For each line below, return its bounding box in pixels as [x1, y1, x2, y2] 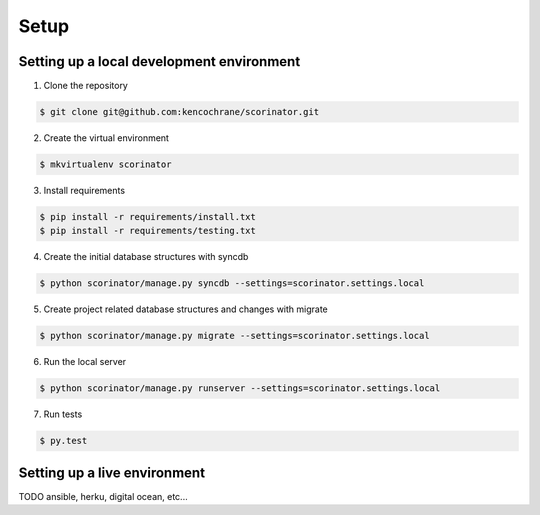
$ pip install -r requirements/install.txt [39, 211, 257, 222]
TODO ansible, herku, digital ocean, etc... [18, 490, 189, 502]
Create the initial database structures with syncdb [43, 251, 249, 263]
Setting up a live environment [18, 464, 205, 481]
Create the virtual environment [43, 132, 170, 144]
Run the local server [43, 356, 127, 368]
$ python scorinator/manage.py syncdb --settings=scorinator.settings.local [39, 278, 425, 289]
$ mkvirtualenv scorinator [39, 159, 172, 170]
